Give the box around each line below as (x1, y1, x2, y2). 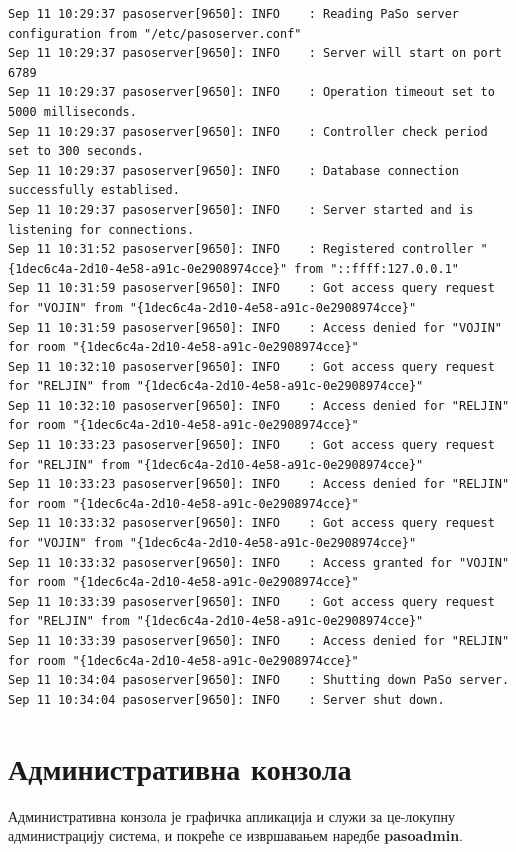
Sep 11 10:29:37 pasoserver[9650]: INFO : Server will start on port (8, 46, 502, 61)
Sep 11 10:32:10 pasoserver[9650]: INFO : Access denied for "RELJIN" (8, 398, 510, 413)
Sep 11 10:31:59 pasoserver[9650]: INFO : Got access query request (8, 281, 495, 296)
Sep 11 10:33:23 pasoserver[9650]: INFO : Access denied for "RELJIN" (8, 477, 510, 492)
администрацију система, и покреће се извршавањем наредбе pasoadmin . (8, 825, 463, 846)
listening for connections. (8, 222, 195, 237)
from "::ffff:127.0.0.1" (294, 261, 460, 276)
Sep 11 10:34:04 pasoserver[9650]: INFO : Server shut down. (8, 692, 445, 707)
